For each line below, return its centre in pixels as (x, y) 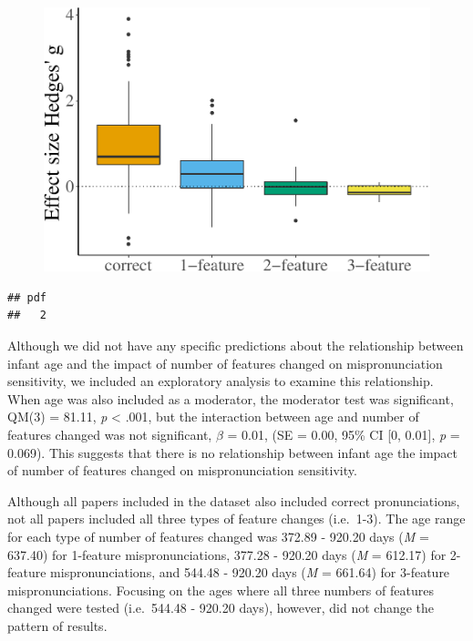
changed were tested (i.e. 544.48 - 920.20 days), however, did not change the (221, 608)
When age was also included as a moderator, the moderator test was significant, (231, 398)
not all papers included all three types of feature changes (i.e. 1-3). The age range (236, 519)
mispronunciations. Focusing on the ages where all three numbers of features (221, 590)
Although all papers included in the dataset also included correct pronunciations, (234, 500)
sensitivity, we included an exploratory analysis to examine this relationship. (221, 381)
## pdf (27, 297)
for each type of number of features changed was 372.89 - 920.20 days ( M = (218, 536)
